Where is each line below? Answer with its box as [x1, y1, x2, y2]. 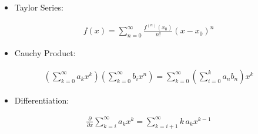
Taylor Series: [14, 1, 63, 13]
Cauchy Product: [14, 47, 76, 59]
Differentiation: [14, 94, 69, 106]
